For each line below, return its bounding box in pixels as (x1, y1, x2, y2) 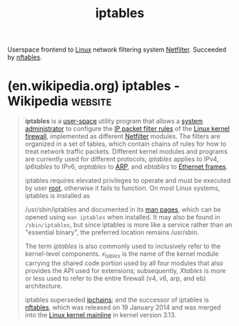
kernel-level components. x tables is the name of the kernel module (24, 250, 219, 260)
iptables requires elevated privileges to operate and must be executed (24, 177, 231, 185)
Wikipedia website (7, 93, 112, 109)
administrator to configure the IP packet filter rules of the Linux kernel (24, 124, 230, 133)
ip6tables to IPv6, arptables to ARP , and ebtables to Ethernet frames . (24, 162, 228, 171)
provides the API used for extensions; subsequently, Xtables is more (24, 266, 226, 275)
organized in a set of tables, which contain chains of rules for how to (24, 139, 227, 148)
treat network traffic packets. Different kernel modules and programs (24, 147, 228, 156)
